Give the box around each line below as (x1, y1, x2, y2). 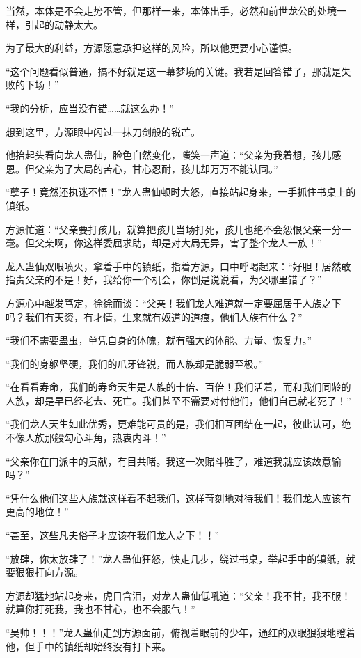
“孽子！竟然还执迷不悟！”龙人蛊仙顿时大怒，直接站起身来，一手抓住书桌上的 (6, 185, 356, 199)
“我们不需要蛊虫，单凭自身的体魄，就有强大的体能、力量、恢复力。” (6, 333, 312, 347)
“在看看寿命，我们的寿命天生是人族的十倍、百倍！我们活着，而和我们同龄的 (6, 379, 351, 394)
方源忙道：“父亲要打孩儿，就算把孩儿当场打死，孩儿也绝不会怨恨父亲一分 (6, 221, 342, 236)
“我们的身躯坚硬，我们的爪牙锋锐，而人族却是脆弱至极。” (6, 356, 264, 370)
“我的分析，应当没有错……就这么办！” (6, 100, 174, 115)
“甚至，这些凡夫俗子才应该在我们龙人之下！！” (6, 528, 220, 542)
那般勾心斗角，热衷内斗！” (44, 430, 166, 445)
